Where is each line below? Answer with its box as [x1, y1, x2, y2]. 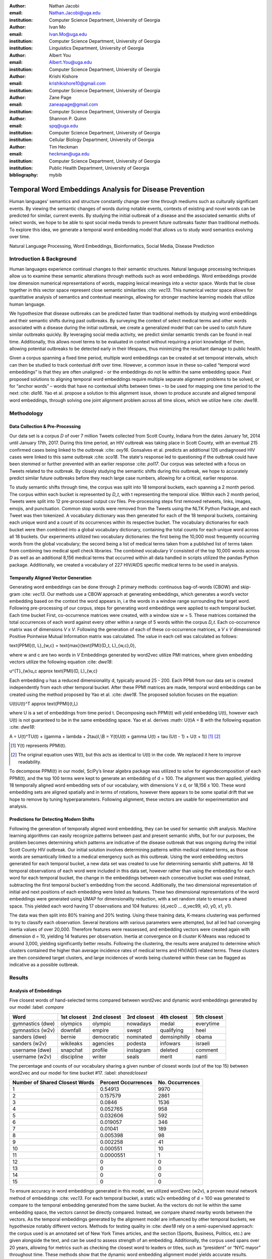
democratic [92, 1033, 119, 1040]
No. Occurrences [158, 1079, 200, 1086]
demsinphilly [160, 1033, 190, 1040]
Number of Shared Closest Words [12, 1079, 95, 1086]
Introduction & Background [9, 255, 77, 262]
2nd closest [92, 1013, 121, 1020]
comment [195, 1046, 219, 1054]
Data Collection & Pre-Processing [9, 424, 81, 430]
